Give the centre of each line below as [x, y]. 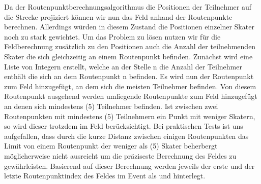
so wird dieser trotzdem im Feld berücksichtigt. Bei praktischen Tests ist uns [124, 126]
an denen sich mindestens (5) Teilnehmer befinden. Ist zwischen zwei [111, 106]
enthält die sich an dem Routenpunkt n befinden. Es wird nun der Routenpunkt [129, 76]
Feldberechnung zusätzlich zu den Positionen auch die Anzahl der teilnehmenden [130, 46]
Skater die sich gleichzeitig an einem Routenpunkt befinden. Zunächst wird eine [128, 56]
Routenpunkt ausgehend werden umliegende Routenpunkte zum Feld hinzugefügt [131, 96]
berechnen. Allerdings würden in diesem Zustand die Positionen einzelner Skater [129, 27]
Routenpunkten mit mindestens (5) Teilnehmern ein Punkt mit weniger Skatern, [130, 116]
